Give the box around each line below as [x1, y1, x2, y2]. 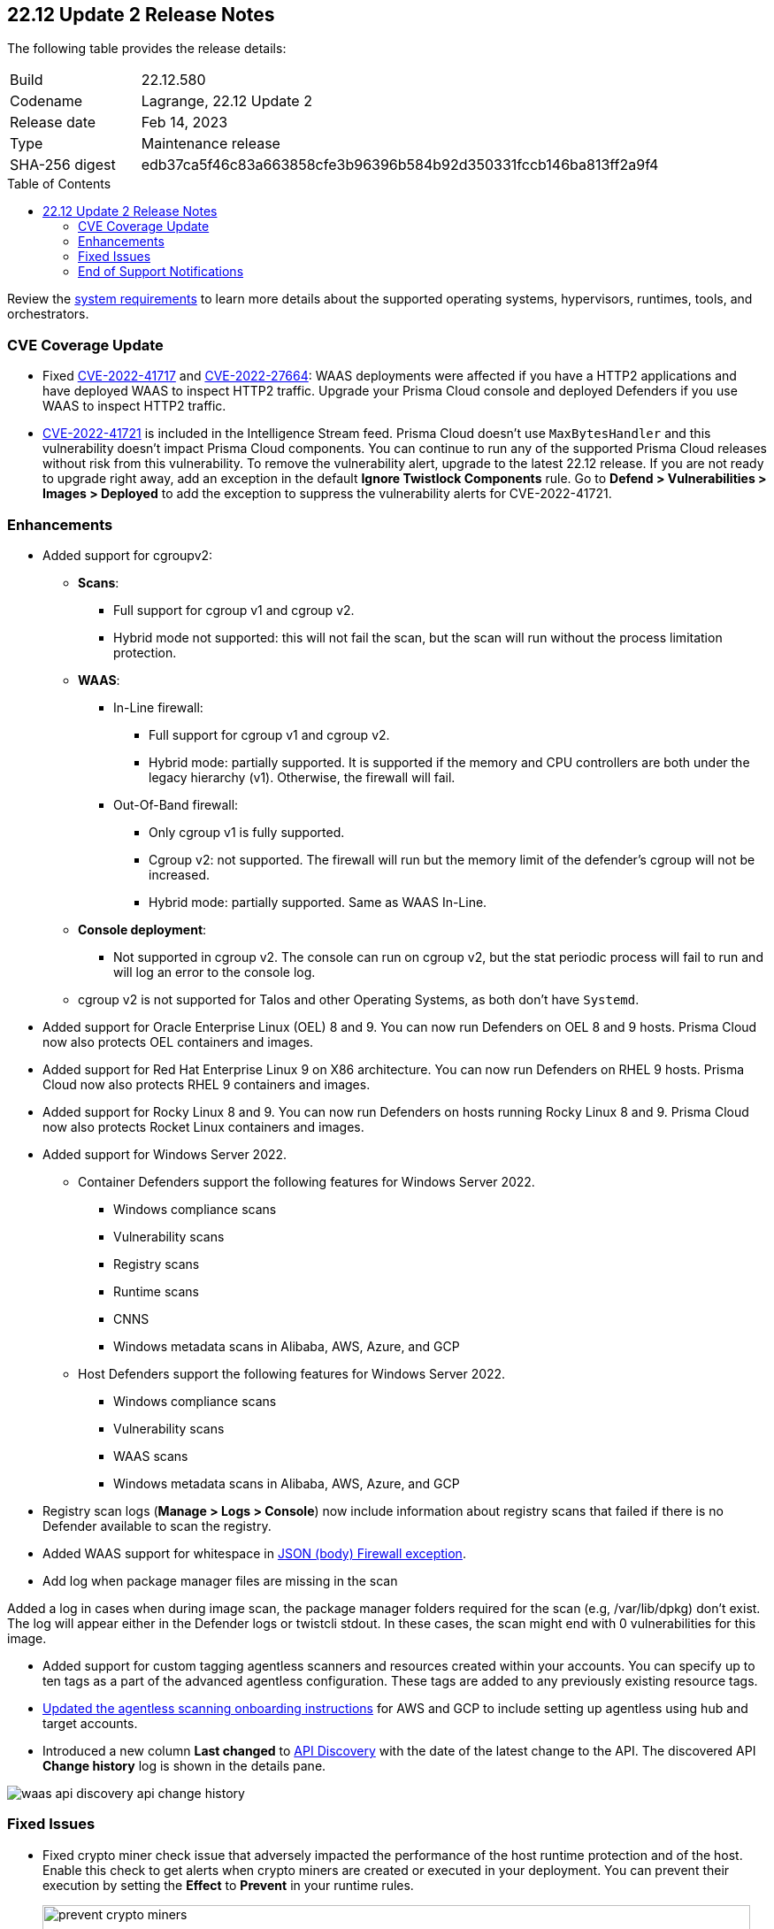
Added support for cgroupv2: [42, 547, 213, 563]
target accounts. [42, 1715, 138, 1731]
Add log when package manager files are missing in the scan [42, 1572, 398, 1588]
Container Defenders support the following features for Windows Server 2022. [78, 1173, 535, 1189]
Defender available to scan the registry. [42, 1518, 272, 1533]
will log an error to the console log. [113, 964, 316, 980]
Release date [10, 113, 96, 132]
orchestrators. [7, 306, 89, 322]
